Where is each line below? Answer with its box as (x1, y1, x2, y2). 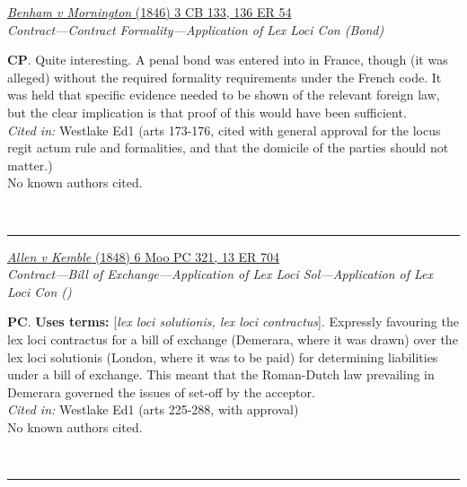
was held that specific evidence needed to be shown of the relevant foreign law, (7, 85, 440, 104)
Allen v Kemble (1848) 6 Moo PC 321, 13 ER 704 (7, 247, 280, 265)
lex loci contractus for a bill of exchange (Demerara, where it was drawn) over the (7, 329, 458, 348)
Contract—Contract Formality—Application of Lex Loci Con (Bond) (7, 20, 384, 39)
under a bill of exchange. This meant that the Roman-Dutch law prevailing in (7, 365, 435, 384)
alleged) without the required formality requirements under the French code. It (7, 67, 442, 86)
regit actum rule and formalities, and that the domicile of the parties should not (7, 138, 449, 157)
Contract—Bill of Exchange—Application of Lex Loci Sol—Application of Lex (7, 265, 434, 283)
